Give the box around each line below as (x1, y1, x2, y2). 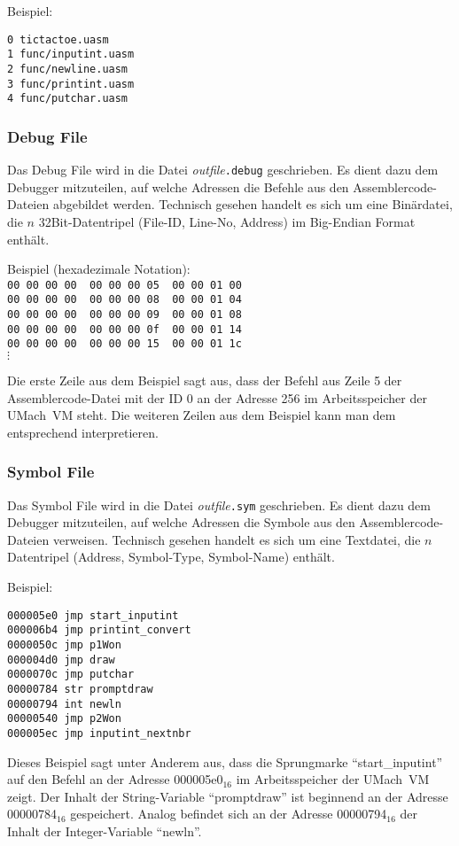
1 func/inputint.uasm (7, 48, 135, 61)
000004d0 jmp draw (7, 653, 115, 666)
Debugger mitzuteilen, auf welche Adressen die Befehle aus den (7, 177, 349, 196)
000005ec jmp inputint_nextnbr (7, 726, 191, 740)
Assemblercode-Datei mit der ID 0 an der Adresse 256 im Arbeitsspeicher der (7, 388, 427, 407)
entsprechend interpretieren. (7, 423, 159, 441)
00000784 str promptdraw (7, 682, 153, 695)
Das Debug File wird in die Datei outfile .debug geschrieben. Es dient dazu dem (7, 160, 439, 179)
